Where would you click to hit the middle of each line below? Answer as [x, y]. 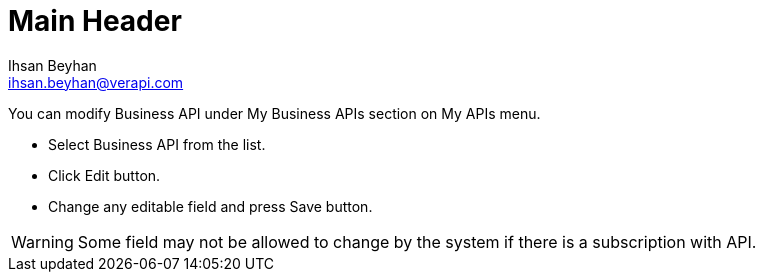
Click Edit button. [104, 175]
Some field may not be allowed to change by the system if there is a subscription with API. [417, 241]
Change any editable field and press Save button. [210, 206]
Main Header [95, 21]
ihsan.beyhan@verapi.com [96, 82]
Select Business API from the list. [157, 144]
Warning [42, 241]
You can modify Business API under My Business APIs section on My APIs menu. [274, 113]
